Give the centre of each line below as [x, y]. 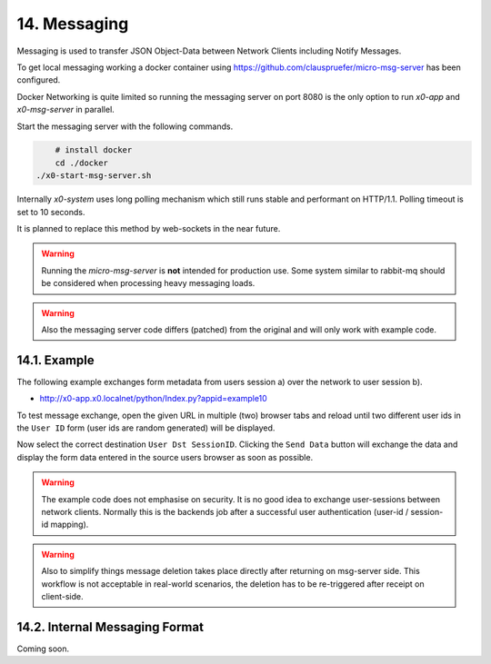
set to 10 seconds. [51, 212]
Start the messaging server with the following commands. [125, 126]
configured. [39, 80]
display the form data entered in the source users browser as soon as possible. [165, 457]
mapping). [70, 525]
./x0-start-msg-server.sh [94, 176]
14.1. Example [55, 360]
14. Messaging [73, 24]
